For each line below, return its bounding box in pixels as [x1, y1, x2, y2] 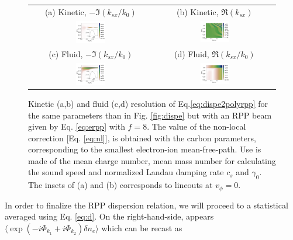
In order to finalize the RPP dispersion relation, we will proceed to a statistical [5, 199, 288, 211]
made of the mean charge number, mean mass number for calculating [28, 154, 276, 166]
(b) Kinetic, [177, 5, 219, 18]
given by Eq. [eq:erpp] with [28, 120, 125, 133]
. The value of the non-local [147, 120, 246, 133]
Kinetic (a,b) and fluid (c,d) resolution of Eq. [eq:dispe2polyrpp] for [28, 97, 268, 109]
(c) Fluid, [49, 47, 83, 60]
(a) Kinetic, [44, 5, 87, 18]
